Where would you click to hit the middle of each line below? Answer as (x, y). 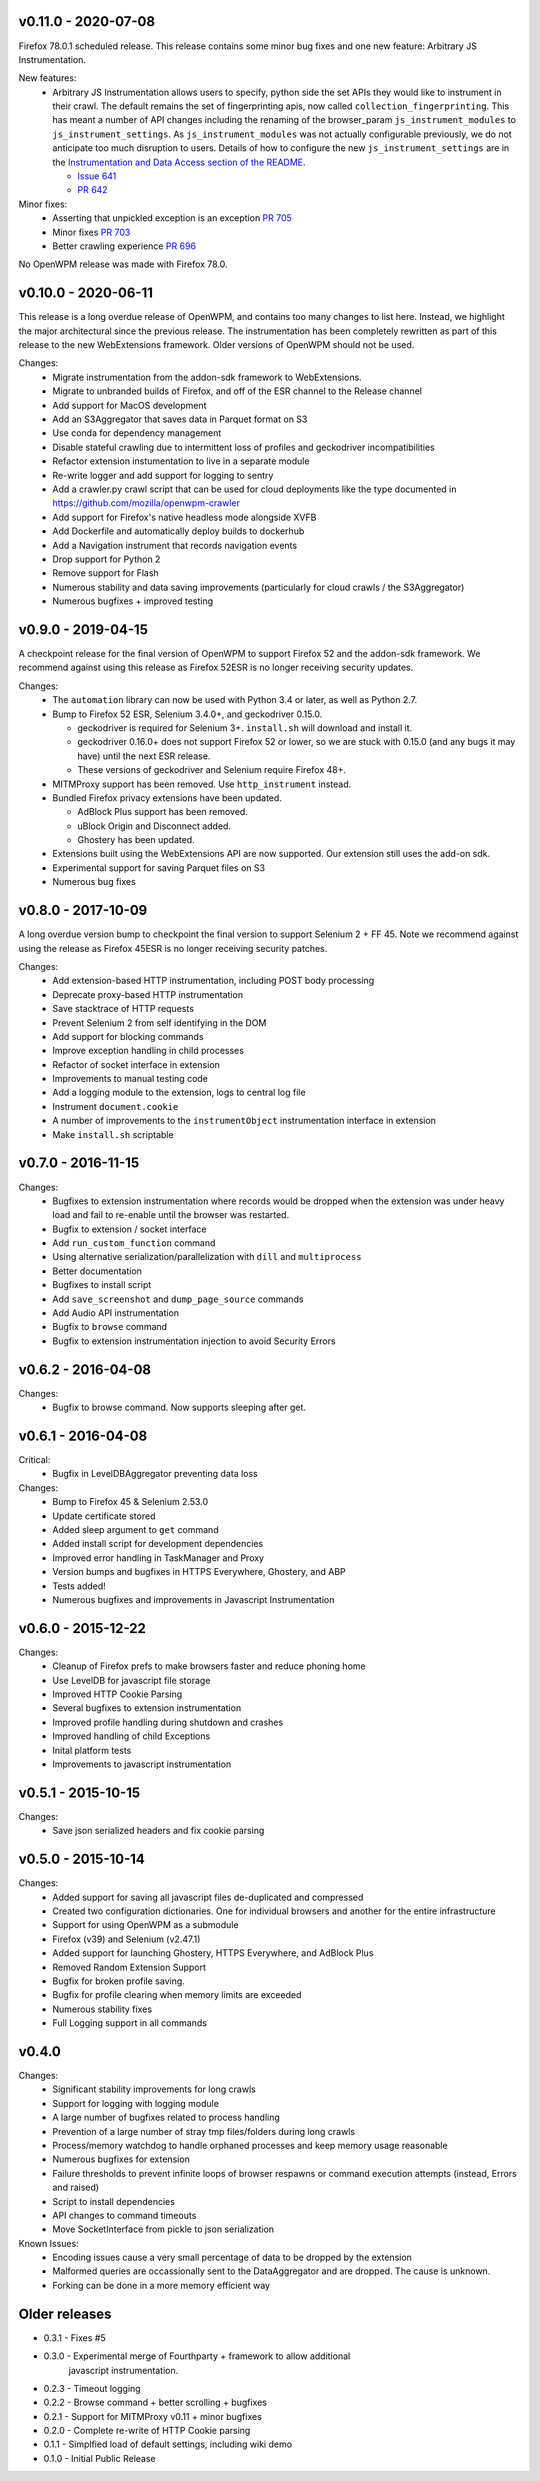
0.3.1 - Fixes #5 (74, 2337)
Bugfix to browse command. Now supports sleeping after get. (179, 1407)
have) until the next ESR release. (144, 756)
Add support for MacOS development (129, 405)
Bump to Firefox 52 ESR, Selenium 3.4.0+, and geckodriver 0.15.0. (187, 714)
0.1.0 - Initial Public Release (99, 2458)
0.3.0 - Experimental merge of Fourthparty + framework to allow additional (197, 2356)
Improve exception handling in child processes (148, 1051)
